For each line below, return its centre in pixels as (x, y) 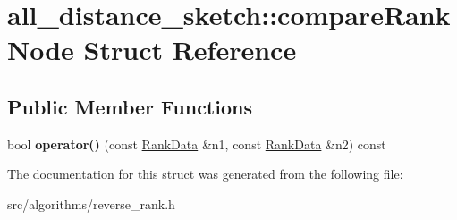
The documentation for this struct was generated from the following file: (205, 174)
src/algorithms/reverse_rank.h (91, 203)
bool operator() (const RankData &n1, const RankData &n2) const (197, 144)
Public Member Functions (130, 106)
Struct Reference (190, 50)
